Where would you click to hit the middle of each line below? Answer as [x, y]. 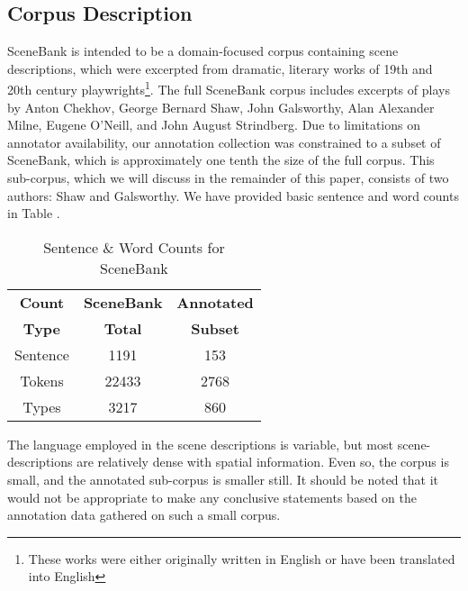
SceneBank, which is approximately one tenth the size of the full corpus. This [221, 160]
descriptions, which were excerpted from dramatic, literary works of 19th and [220, 68]
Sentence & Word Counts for [134, 247]
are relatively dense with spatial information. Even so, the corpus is [263, 462]
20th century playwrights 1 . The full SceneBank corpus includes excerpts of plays [229, 88]
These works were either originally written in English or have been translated [242, 558]
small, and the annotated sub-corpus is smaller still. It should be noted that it [223, 479]
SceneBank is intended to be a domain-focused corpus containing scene [203, 51]
